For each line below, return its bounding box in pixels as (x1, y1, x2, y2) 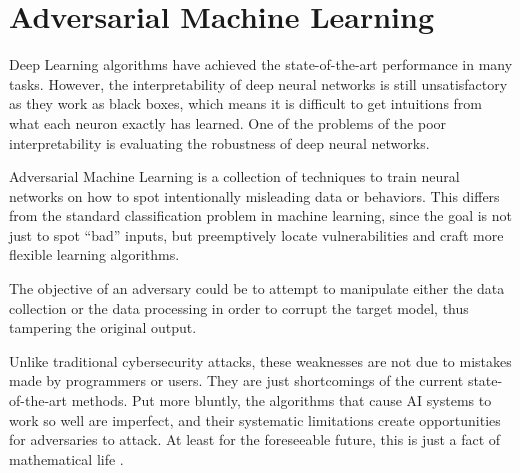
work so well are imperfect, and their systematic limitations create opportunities (9, 409, 501, 430)
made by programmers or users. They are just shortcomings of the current (9, 370, 464, 391)
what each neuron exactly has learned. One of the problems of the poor (9, 112, 447, 133)
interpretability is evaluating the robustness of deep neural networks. (9, 132, 430, 153)
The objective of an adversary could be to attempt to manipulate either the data (9, 278, 505, 299)
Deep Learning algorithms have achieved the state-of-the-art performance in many (9, 54, 513, 75)
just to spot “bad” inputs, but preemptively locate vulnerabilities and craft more (9, 224, 504, 245)
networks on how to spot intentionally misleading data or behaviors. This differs (9, 185, 500, 206)
